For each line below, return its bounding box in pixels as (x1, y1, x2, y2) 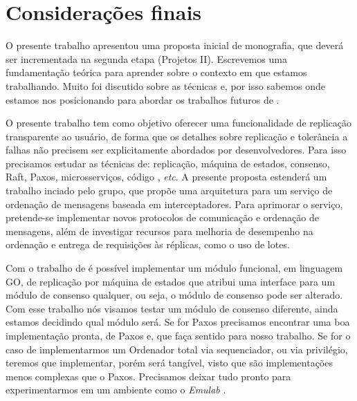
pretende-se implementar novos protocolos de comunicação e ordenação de (6, 210, 319, 225)
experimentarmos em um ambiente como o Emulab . (6, 382, 226, 397)
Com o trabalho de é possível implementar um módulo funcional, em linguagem (6, 261, 343, 275)
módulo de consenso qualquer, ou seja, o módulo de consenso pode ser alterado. (6, 288, 343, 302)
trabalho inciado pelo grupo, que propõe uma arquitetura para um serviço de (6, 183, 333, 198)
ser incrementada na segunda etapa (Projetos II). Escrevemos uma (6, 51, 287, 66)
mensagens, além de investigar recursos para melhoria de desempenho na (6, 223, 313, 238)
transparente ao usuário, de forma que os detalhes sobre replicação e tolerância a (6, 129, 348, 143)
